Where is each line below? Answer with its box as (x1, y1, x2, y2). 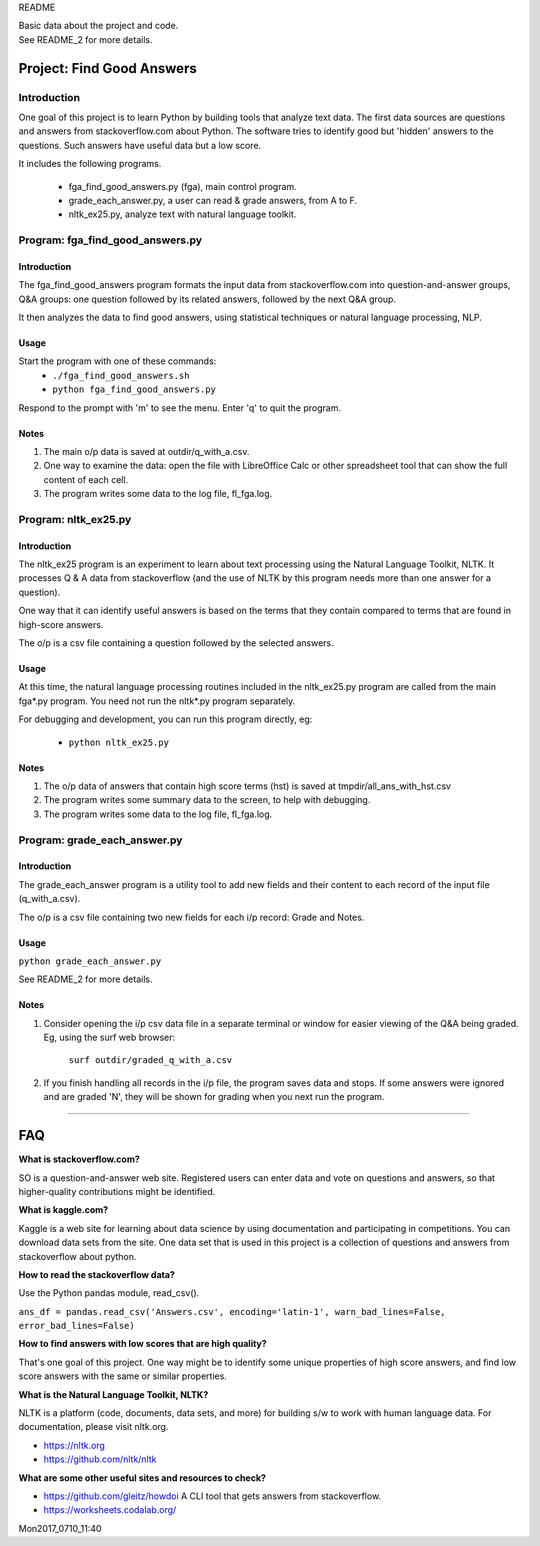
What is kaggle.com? (18, 1204, 109, 1216)
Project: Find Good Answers (18, 60, 197, 77)
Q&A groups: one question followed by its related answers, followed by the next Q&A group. (18, 293, 397, 305)
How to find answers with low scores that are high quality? (18, 1338, 267, 1350)
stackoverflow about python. (18, 1250, 137, 1262)
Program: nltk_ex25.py (18, 512, 132, 526)
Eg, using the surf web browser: (43, 1031, 175, 1044)
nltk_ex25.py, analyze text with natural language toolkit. (68, 208, 297, 220)
